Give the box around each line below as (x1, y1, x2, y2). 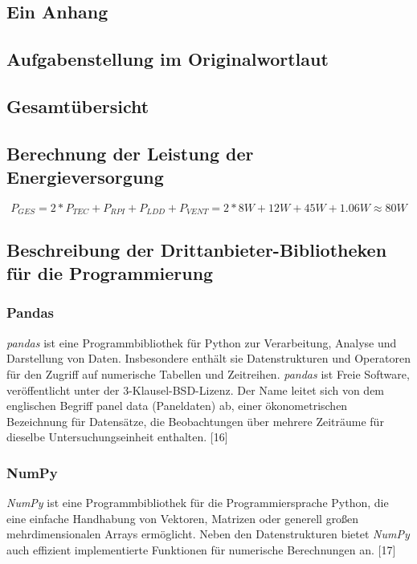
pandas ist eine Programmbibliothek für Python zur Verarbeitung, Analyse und (6, 334, 397, 351)
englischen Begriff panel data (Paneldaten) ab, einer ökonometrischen (6, 397, 348, 414)
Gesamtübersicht (6, 93, 149, 118)
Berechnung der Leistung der (6, 140, 254, 165)
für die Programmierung (6, 261, 214, 286)
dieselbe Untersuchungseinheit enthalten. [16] (6, 428, 228, 445)
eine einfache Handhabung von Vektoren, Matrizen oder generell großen (6, 509, 359, 526)
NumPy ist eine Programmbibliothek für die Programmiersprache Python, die (6, 494, 389, 511)
